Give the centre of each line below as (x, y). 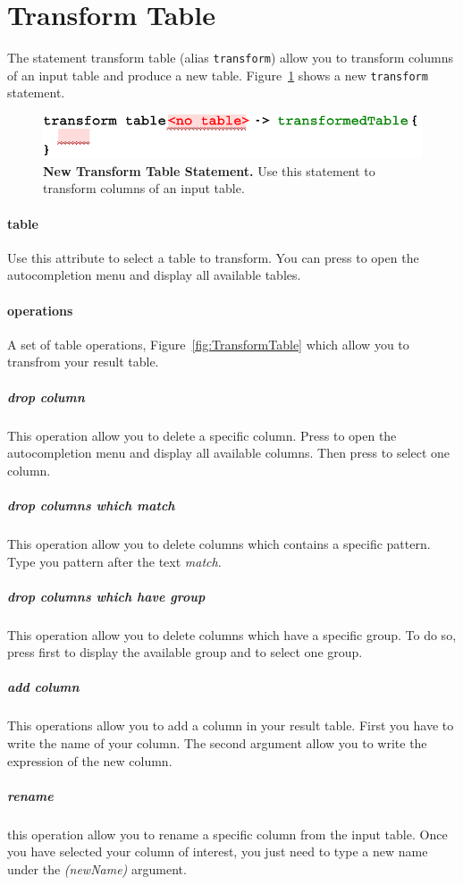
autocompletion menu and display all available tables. (154, 275)
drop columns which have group (106, 596)
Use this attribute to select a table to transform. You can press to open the (213, 257)
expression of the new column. (90, 760)
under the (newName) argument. (97, 868)
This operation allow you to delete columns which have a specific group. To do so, (232, 634)
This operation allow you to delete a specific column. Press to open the (202, 435)
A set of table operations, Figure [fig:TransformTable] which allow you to (208, 344)
